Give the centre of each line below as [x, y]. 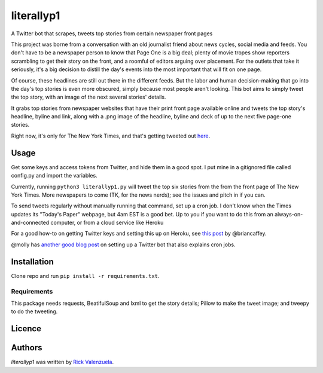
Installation [32, 262]
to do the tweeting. [34, 311]
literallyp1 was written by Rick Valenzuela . [62, 362]
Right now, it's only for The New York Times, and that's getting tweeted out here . [111, 136]
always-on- [289, 214]
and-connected [30, 223]
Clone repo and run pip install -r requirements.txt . [85, 276]
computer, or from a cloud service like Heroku [107, 223]
